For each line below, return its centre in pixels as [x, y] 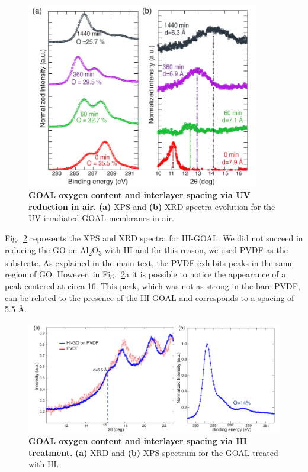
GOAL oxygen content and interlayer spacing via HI [138, 440]
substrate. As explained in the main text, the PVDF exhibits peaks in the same [149, 262]
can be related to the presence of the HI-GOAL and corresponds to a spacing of [150, 297]
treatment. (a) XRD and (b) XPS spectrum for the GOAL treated [153, 452]
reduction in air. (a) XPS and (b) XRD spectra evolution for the [152, 206]
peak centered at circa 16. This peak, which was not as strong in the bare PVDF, [153, 285]
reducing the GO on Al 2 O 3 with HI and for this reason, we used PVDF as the [146, 250]
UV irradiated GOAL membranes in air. [101, 218]
